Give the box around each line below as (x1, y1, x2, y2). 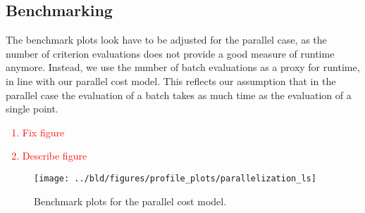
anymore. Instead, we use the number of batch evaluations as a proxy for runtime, (6, 60, 360, 75)
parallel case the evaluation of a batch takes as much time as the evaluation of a (6, 87, 352, 102)
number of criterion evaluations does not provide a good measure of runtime (6, 46, 335, 60)
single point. (6, 101, 58, 116)
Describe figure (22, 148, 87, 163)
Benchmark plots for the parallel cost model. (34, 193, 227, 208)
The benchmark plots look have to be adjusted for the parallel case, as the (6, 32, 327, 47)
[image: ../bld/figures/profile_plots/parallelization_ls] (34, 173, 316, 183)
